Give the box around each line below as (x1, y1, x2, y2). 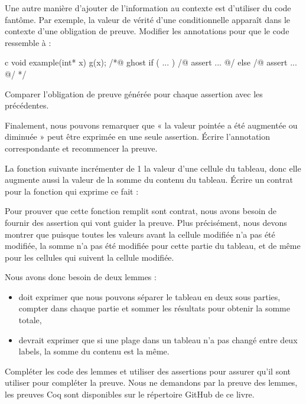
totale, (18, 314, 42, 326)
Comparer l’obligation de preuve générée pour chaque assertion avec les (5, 87, 263, 100)
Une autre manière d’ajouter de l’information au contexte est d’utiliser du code (5, 2, 291, 14)
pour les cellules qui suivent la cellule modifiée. (5, 251, 174, 263)
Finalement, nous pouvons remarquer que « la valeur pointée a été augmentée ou (5, 119, 298, 131)
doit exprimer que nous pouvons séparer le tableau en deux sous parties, (18, 290, 281, 303)
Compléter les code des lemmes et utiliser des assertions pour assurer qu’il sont (5, 364, 291, 377)
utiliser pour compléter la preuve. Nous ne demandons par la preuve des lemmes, (5, 376, 298, 389)
